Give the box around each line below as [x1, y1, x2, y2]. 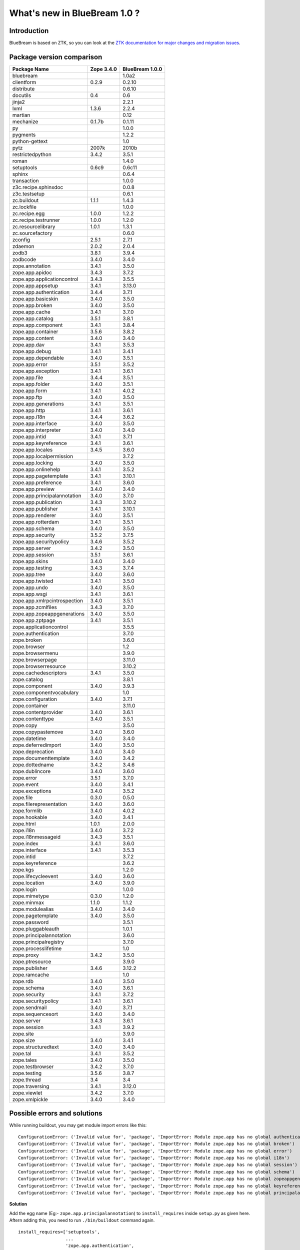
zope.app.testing [12, 564, 52, 571]
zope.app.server [12, 544, 51, 551]
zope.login [12, 885, 37, 892]
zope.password [12, 918, 49, 925]
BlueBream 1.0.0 [122, 65, 162, 72]
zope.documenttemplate [12, 754, 70, 761]
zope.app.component [12, 321, 63, 328]
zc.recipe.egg [12, 210, 45, 217]
